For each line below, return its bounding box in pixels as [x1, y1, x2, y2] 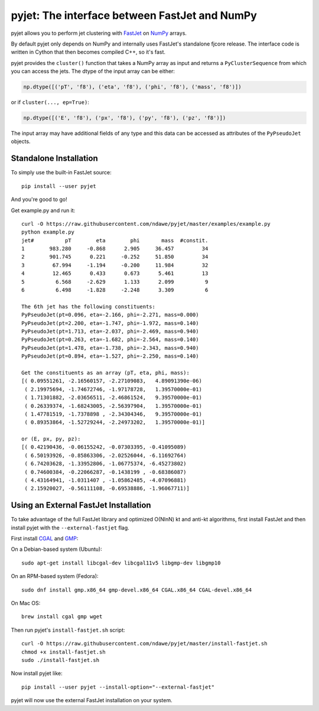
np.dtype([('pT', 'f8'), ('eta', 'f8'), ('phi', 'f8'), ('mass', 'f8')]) [23, 83, 242, 90]
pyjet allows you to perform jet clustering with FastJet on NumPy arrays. [11, 30, 187, 37]
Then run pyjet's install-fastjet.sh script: [11, 626, 125, 634]
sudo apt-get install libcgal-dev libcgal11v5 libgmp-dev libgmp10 [21, 559, 221, 566]
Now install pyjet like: [11, 670, 63, 677]
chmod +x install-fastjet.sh [21, 648, 106, 655]
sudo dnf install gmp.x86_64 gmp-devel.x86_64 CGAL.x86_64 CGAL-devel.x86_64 [21, 586, 252, 593]
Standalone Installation [11, 154, 98, 164]
